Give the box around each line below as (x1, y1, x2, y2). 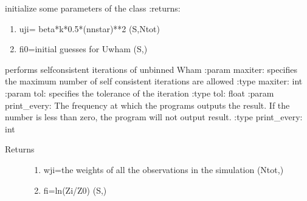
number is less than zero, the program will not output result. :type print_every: (5, 111, 303, 123)
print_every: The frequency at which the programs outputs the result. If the (5, 98, 290, 111)
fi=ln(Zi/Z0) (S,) (43, 183, 107, 196)
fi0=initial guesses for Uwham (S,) (19, 43, 148, 55)
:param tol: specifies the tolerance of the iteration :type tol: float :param (5, 86, 274, 99)
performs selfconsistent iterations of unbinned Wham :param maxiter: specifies (5, 63, 298, 75)
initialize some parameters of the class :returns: (5, 2, 181, 14)
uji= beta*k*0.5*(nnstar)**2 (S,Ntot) (19, 22, 160, 35)
